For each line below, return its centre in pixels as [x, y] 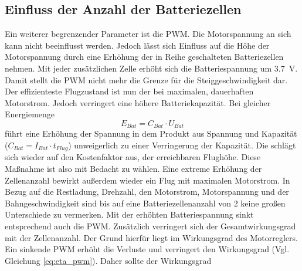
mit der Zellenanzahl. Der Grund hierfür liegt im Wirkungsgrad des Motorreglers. [151, 237]
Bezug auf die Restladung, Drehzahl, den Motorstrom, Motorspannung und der [147, 192]
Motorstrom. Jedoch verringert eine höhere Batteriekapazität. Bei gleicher [138, 102]
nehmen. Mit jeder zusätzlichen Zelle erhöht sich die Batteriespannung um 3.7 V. [151, 68]
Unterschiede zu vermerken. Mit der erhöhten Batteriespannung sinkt [129, 214]
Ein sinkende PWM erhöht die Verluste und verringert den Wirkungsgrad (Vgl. [147, 249]
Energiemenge [30, 114]
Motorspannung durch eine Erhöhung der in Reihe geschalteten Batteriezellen [144, 57]
